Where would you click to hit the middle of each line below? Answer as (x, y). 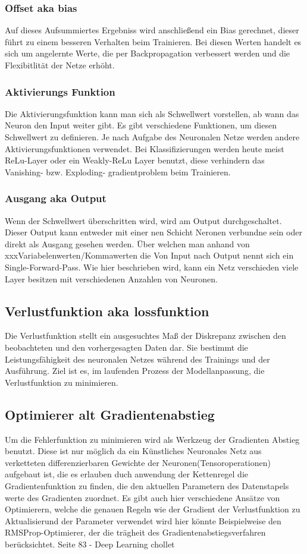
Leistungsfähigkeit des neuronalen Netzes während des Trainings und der (137, 359)
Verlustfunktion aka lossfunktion (107, 311)
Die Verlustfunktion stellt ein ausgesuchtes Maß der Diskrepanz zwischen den (145, 336)
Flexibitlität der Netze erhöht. (60, 65)
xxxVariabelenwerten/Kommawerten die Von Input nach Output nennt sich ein (149, 255)
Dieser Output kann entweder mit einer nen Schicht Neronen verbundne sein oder (153, 232)
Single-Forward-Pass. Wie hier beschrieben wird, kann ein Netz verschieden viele (152, 267)
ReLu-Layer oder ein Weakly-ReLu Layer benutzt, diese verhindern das (135, 160)
